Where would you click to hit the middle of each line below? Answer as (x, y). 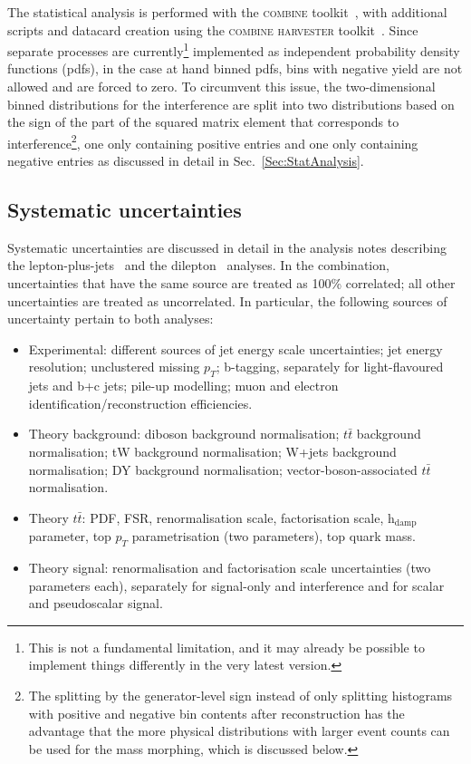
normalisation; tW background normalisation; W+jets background (212, 451)
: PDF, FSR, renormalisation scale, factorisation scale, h (238, 517)
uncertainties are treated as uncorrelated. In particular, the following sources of (227, 300)
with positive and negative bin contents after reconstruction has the (216, 713)
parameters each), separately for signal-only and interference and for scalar (236, 585)
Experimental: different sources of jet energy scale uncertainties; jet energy (235, 348)
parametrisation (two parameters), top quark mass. (274, 536)
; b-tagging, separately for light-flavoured (330, 367)
